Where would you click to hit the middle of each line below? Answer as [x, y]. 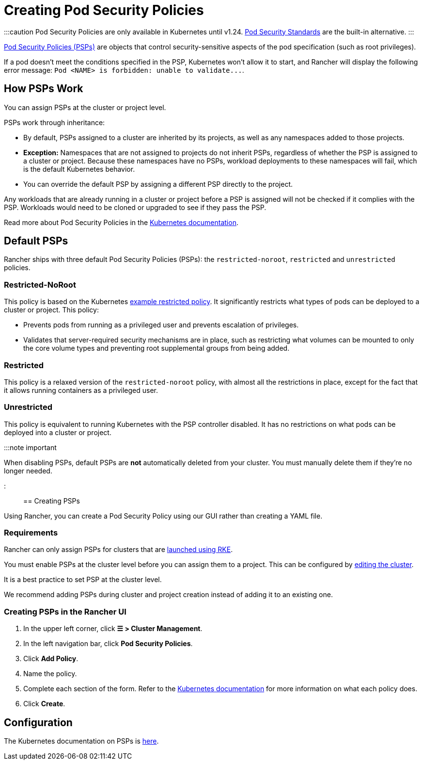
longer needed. [28, 471]
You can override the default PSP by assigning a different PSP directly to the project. [158, 184]
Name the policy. [50, 674]
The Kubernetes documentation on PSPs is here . [81, 741]
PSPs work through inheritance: [55, 122]
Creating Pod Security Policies [104, 10]
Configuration [38, 722]
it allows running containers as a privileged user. [81, 390]
